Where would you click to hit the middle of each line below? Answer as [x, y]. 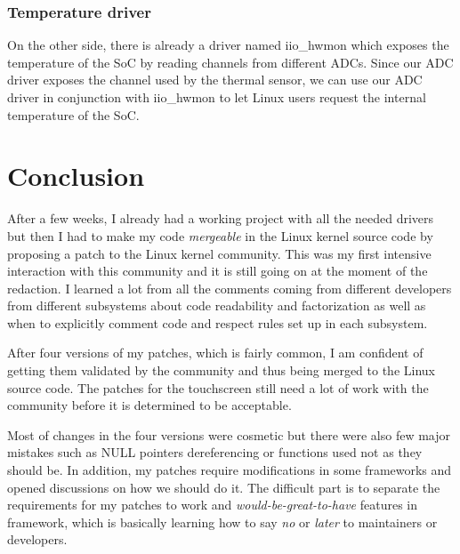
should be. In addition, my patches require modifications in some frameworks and [230, 470]
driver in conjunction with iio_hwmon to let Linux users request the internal [217, 97]
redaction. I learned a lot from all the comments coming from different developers [230, 288]
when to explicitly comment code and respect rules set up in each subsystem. [218, 322]
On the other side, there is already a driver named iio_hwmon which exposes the [228, 45]
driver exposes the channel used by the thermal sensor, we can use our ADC [215, 80]
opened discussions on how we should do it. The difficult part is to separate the [224, 487]
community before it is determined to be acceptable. [149, 405]
